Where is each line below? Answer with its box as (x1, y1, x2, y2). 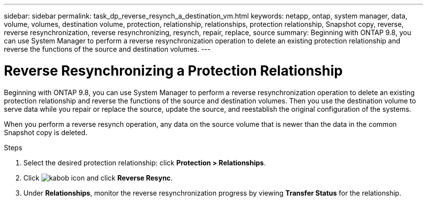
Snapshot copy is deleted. (4, 128, 87, 137)
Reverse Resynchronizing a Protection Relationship (4, 62, 343, 79)
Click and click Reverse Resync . (23, 173, 173, 182)
